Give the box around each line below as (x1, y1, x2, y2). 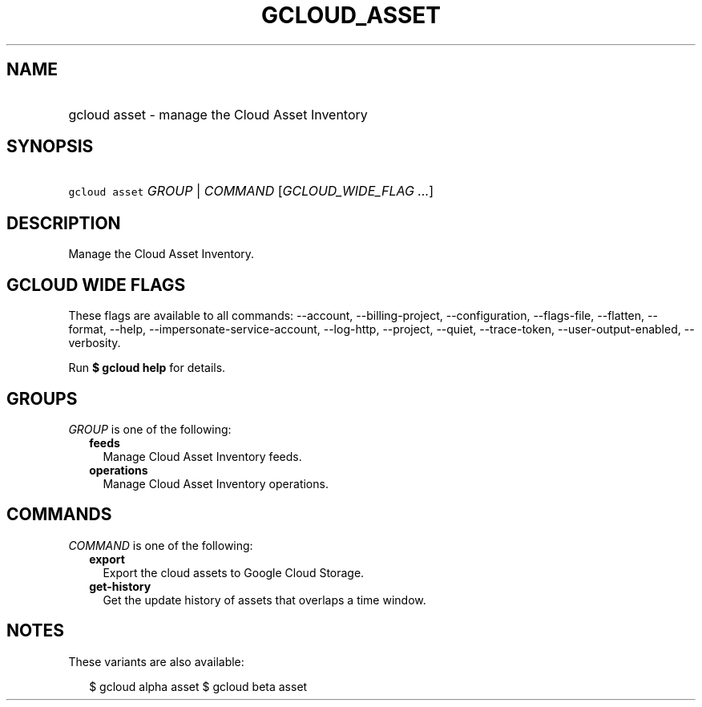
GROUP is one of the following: (68, 422, 232, 436)
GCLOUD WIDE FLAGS (6, 274, 186, 295)
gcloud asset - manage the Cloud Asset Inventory (68, 106, 368, 123)
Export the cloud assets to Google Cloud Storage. (103, 565, 365, 580)
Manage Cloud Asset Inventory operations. (103, 476, 329, 491)
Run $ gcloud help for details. (68, 361, 226, 375)
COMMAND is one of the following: (68, 538, 253, 552)
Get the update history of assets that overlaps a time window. (103, 592, 426, 607)
